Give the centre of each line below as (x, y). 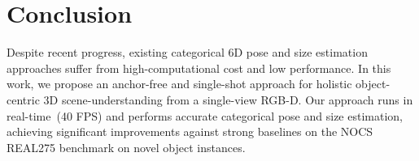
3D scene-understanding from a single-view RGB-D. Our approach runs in (228, 99)
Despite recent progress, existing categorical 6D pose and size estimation (187, 52)
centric (23, 99)
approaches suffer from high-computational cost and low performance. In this (199, 68)
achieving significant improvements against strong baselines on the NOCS (190, 131)
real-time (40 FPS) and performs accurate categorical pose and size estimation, (205, 115)
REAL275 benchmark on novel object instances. (126, 147)
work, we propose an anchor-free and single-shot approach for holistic (179, 84)
